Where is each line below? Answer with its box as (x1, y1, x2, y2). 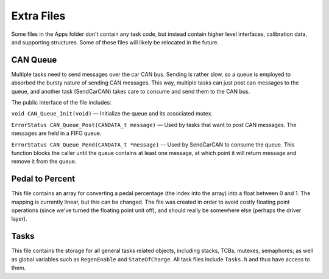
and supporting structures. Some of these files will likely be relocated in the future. (11, 38, 219, 46)
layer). (11, 215, 27, 222)
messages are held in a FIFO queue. (11, 129, 102, 137)
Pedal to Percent (11, 174, 76, 184)
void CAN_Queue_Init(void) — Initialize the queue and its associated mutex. (11, 110, 213, 117)
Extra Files (11, 9, 66, 22)
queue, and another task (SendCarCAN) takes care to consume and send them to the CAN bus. (11, 88, 250, 95)
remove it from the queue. (11, 158, 77, 165)
